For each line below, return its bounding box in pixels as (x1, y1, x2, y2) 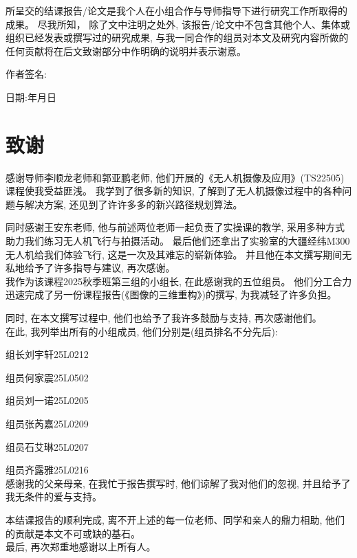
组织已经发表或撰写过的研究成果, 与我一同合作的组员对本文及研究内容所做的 (6, 30, 349, 45)
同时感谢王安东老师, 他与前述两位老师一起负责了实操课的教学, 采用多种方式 (6, 220, 345, 234)
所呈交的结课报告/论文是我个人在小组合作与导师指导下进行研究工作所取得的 (6, 3, 347, 17)
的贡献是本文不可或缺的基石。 (6, 526, 140, 540)
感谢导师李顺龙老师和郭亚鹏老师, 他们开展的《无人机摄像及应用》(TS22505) (6, 170, 345, 184)
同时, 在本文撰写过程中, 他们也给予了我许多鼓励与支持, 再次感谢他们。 (6, 311, 322, 325)
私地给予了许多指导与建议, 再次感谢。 (6, 260, 175, 275)
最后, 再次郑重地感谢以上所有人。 (6, 539, 156, 554)
